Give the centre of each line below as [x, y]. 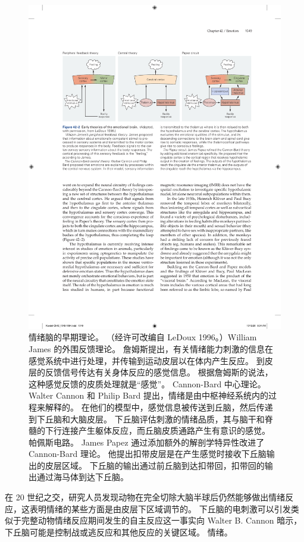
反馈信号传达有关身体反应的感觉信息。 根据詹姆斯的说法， [159, 372]
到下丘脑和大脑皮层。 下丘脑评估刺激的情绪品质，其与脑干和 [147, 419]
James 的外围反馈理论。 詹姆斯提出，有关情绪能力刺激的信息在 [151, 348]
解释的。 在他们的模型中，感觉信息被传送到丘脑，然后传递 [159, 407]
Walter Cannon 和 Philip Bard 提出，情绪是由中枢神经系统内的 [149, 395]
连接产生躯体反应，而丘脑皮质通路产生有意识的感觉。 [166, 430]
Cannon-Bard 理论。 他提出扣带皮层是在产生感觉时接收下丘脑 [148, 454]
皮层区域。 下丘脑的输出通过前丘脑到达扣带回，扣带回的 [155, 465]
